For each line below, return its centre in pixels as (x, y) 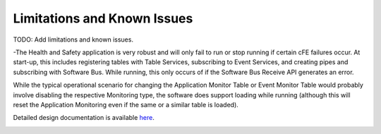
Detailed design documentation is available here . (84, 118)
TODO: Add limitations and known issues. (73, 39)
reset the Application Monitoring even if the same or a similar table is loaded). (126, 104)
